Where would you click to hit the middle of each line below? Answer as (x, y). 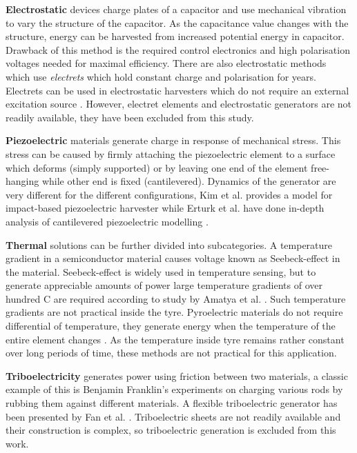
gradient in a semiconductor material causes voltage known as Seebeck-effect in (173, 258)
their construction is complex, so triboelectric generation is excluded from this (171, 430)
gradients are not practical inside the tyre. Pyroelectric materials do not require (174, 312)
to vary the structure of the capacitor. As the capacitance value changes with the (177, 22)
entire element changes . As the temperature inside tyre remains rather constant (175, 339)
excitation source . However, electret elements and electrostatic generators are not (178, 104)
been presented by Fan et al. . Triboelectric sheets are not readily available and (173, 416)
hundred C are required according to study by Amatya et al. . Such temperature (176, 298)
